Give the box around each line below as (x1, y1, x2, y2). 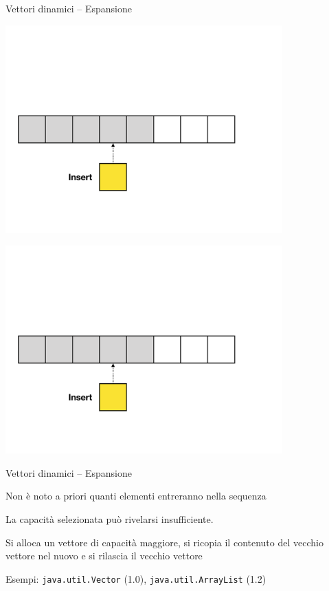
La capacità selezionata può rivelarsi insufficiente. (5, 511, 214, 526)
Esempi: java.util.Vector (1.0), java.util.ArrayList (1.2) (5, 571, 266, 585)
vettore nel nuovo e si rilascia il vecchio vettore (5, 548, 203, 563)
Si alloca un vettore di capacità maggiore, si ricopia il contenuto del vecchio (5, 535, 324, 549)
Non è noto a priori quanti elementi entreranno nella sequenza (5, 488, 266, 503)
